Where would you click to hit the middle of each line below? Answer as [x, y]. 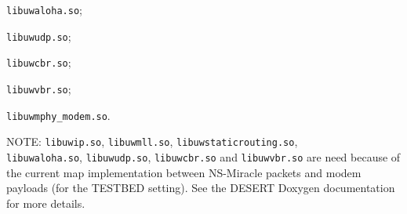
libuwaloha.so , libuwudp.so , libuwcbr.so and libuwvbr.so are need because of [203, 156]
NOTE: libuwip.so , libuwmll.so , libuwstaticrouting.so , [152, 141]
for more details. [46, 203]
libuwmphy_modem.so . [58, 115]
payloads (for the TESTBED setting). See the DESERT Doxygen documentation [201, 188]
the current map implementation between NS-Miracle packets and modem [184, 172]
